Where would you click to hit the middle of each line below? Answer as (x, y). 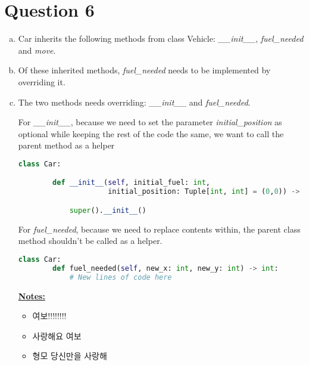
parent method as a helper (66, 145)
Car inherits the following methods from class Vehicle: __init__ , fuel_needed (161, 38)
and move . (37, 50)
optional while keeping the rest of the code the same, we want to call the (151, 133)
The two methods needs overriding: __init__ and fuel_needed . (134, 102)
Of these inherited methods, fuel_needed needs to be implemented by (144, 70)
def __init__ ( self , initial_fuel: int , (132, 183)
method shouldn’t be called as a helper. (90, 241)
